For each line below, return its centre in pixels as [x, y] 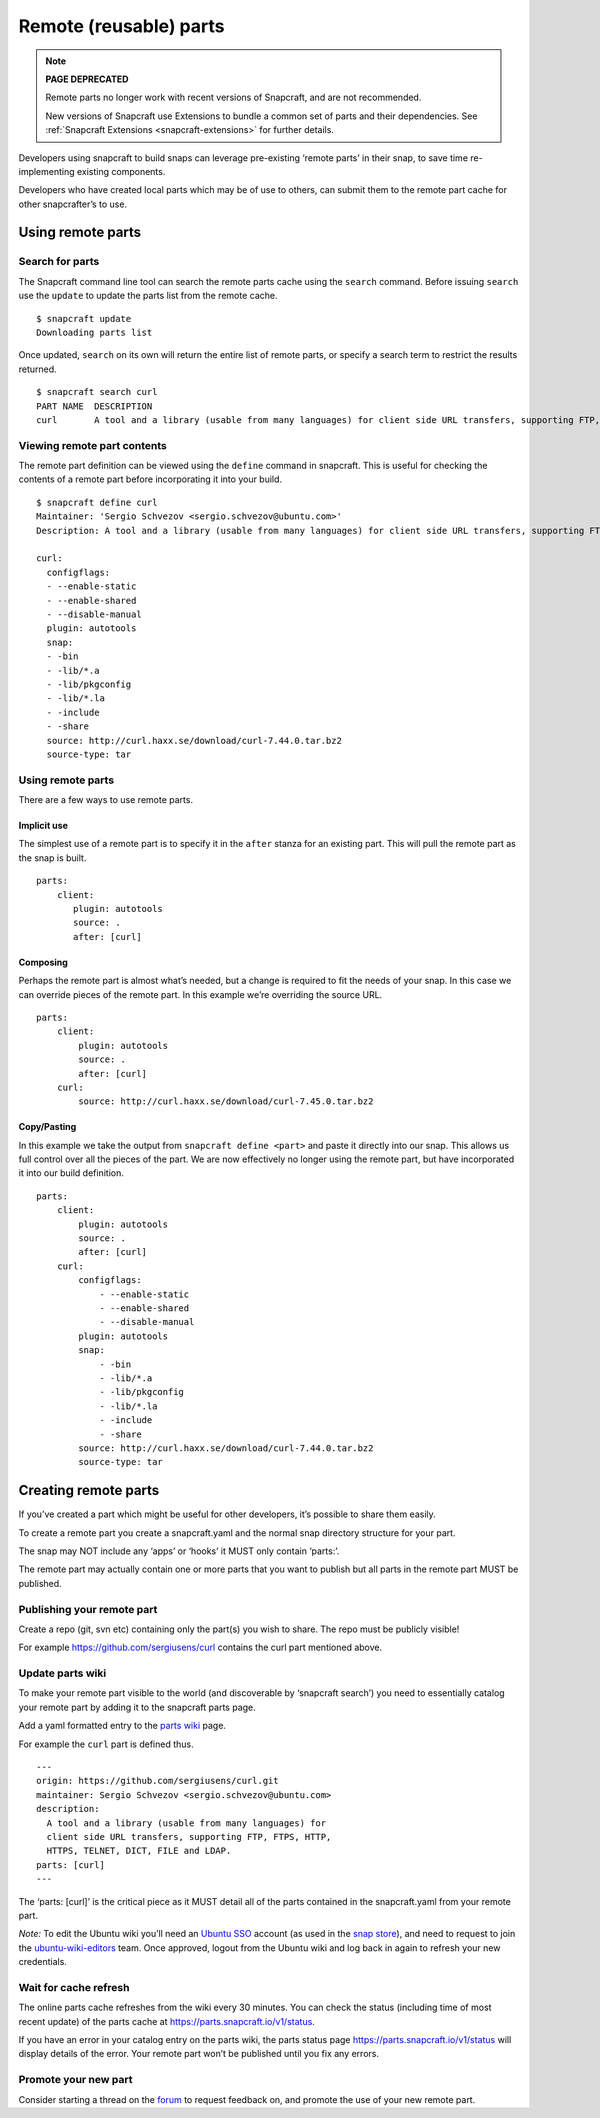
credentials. [42, 1962]
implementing [46, 171]
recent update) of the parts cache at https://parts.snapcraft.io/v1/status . [166, 2021]
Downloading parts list [94, 332]
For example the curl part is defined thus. [106, 1744]
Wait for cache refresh [74, 1987]
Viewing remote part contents [92, 445]
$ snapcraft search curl [97, 392]
